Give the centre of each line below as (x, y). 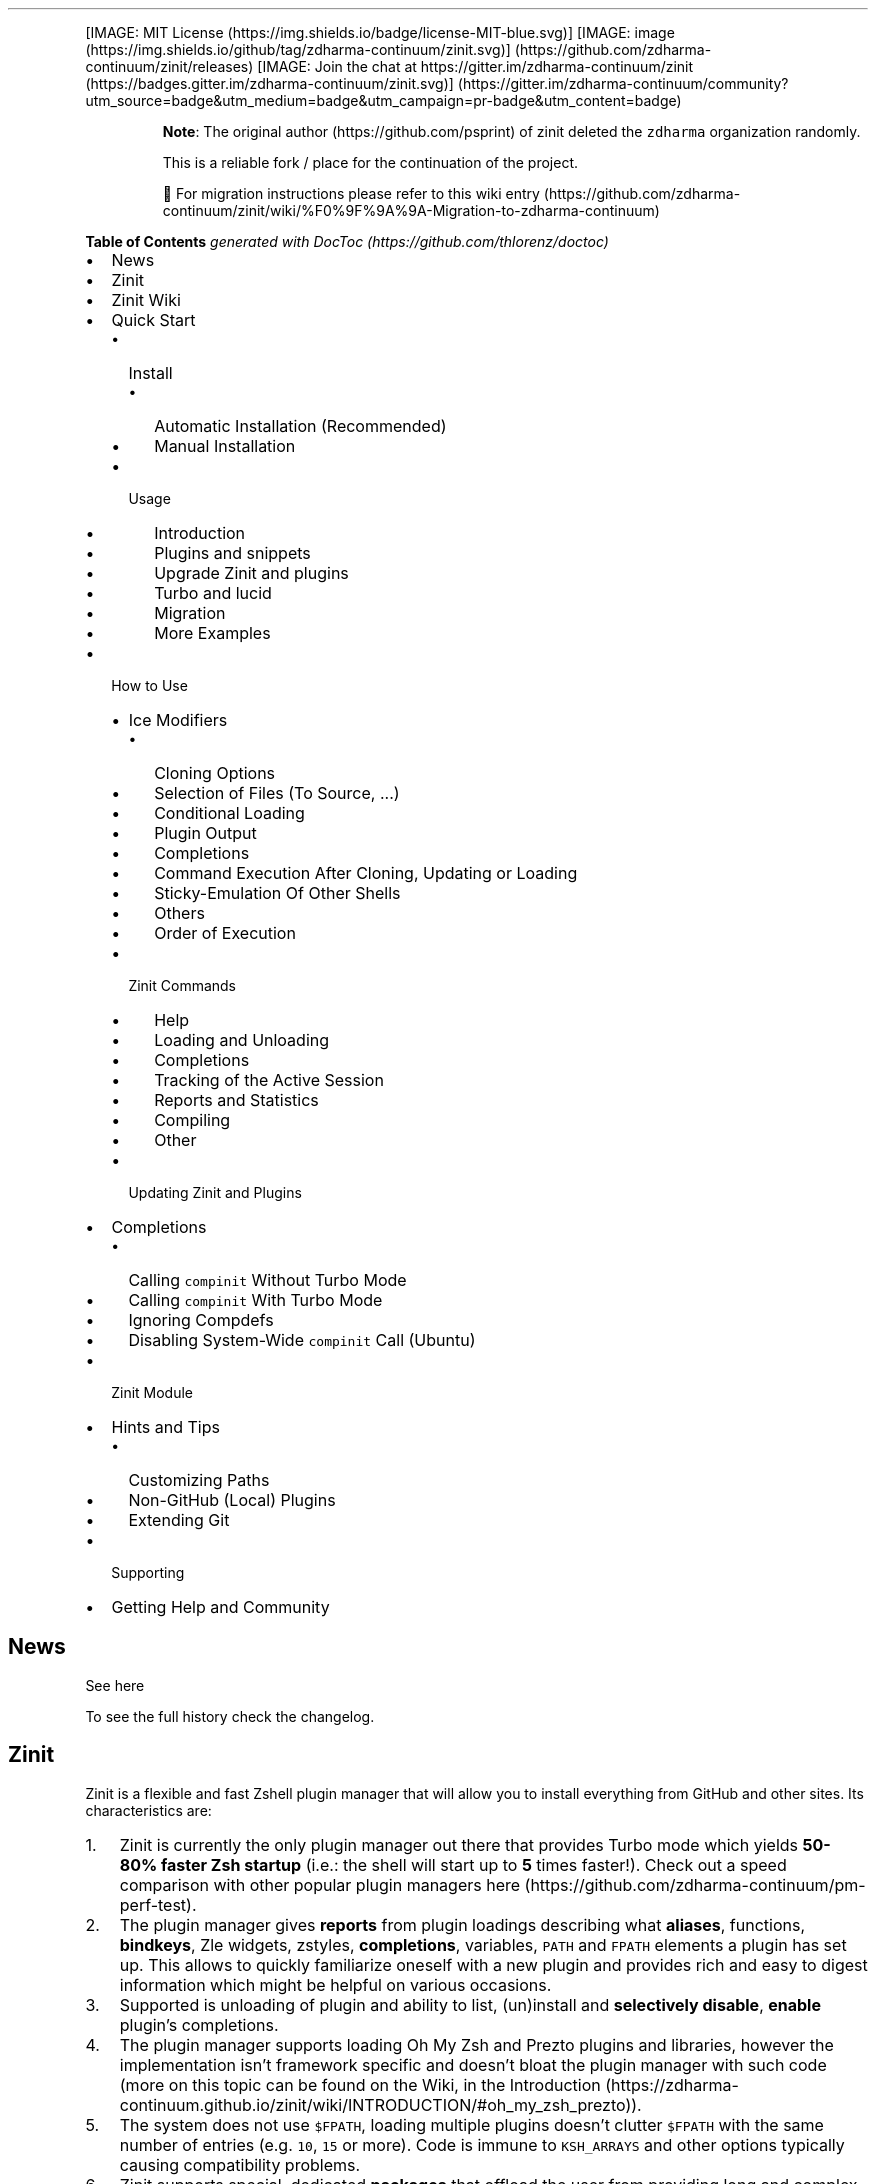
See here (115, 1685)
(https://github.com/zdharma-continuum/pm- (695, 1884)
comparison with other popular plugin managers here (320, 1884)
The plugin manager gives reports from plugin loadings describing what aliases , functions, (462, 1924)
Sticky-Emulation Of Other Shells (277, 893)
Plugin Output (205, 833)
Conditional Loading (229, 813)
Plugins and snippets (232, 553)
